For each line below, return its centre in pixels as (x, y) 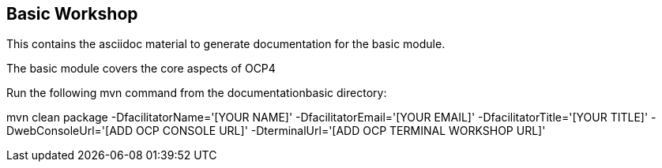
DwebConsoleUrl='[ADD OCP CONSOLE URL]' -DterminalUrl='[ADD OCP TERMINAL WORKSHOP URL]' (276, 131)
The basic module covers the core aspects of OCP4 (141, 69)
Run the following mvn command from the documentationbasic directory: (197, 93)
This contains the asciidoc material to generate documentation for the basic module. (226, 44)
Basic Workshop (72, 14)
